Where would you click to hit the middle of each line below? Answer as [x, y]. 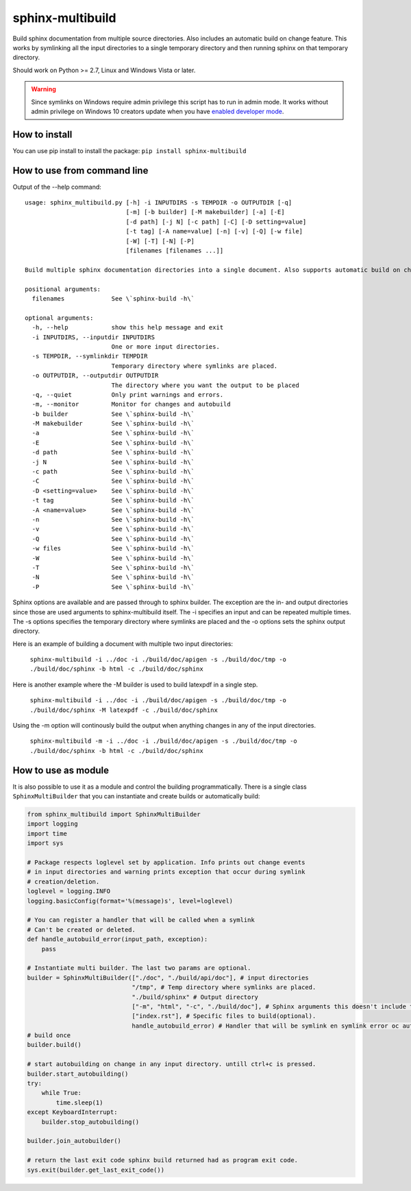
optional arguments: [59, 318]
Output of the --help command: [57, 187]
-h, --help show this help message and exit [128, 327]
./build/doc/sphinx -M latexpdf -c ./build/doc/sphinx [124, 710]
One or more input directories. [166, 346]
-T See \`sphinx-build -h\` [113, 567]
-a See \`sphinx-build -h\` [113, 433]
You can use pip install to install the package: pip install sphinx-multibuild [129, 150]
